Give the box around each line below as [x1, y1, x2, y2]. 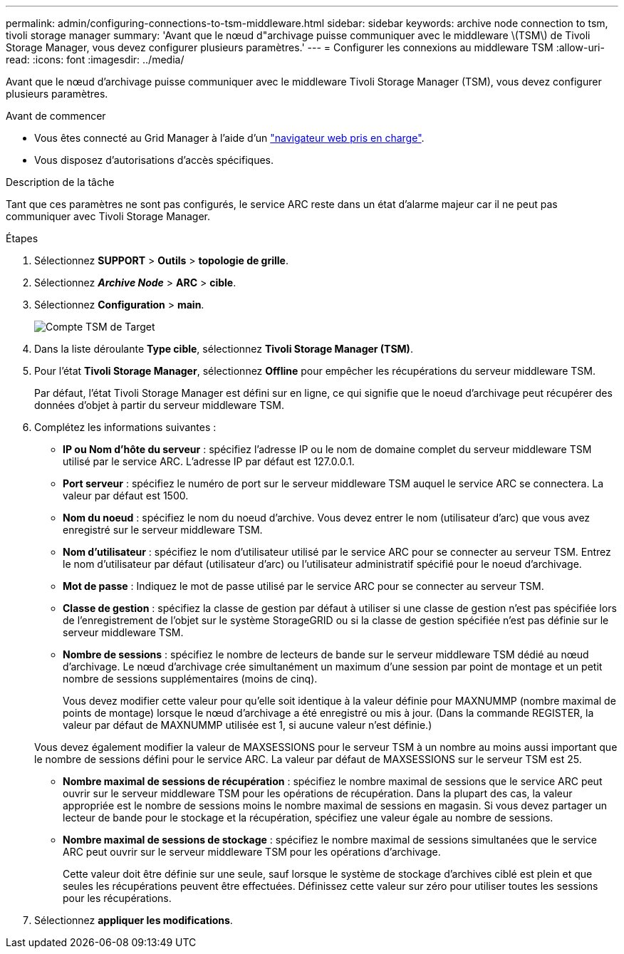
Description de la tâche [6, 176, 115, 188]
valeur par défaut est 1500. [63, 489, 189, 502]
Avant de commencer [6, 110, 106, 122]
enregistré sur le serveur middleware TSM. [63, 524, 263, 536]
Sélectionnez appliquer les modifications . [34, 914, 233, 926]
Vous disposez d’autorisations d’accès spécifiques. [34, 154, 274, 166]
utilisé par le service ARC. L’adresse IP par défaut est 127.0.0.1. [63, 455, 355, 467]
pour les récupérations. [63, 892, 172, 904]
